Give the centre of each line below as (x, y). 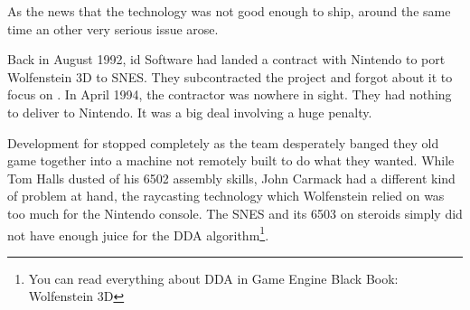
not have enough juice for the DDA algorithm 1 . (138, 233)
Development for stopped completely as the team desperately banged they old (223, 142)
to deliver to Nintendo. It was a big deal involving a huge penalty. (190, 112)
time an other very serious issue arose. (113, 28)
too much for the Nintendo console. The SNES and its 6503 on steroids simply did (235, 213)
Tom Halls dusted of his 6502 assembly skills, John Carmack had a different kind (231, 178)
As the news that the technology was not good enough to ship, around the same (229, 11)
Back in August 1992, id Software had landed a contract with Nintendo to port (226, 59)
